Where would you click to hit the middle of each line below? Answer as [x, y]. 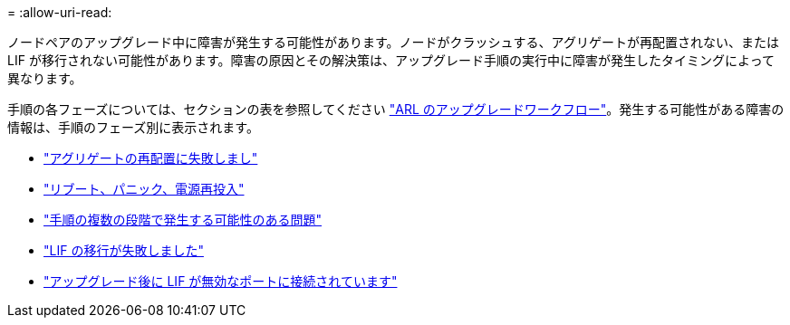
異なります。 [45, 78]
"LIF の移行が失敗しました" [124, 250]
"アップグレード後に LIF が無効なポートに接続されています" [221, 281]
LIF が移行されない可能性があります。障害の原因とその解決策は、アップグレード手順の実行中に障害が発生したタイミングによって [391, 60]
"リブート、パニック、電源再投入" [144, 189]
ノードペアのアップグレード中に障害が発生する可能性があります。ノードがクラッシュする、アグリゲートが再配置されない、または [393, 42]
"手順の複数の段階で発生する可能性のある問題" [183, 220]
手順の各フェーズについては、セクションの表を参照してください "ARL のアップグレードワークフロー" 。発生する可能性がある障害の [396, 109]
